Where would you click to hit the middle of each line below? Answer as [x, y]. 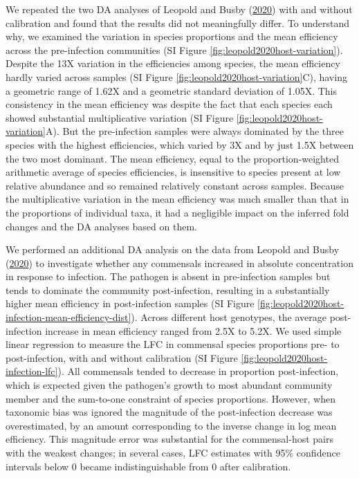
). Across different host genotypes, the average [229, 317]
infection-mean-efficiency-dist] [68, 317]
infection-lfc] [32, 371]
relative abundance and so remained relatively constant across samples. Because [175, 185]
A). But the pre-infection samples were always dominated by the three [195, 131]
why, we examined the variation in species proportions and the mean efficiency [172, 36]
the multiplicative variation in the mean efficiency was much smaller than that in [177, 199]
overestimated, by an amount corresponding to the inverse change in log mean [171, 425]
